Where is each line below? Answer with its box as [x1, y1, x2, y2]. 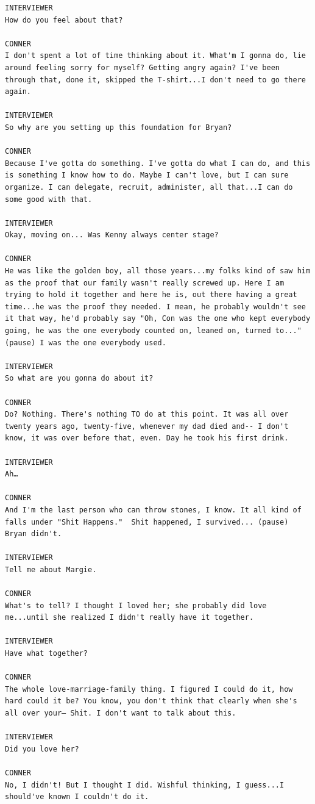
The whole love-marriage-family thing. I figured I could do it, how [5, 684, 293, 694]
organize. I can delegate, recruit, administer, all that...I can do [5, 182, 293, 192]
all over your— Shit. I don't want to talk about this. [5, 709, 236, 718]
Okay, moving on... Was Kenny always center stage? [5, 231, 219, 240]
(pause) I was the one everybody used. [5, 338, 166, 347]
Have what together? [5, 649, 88, 658]
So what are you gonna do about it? [5, 374, 154, 383]
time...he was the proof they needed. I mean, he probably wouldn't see [5, 302, 306, 311]
